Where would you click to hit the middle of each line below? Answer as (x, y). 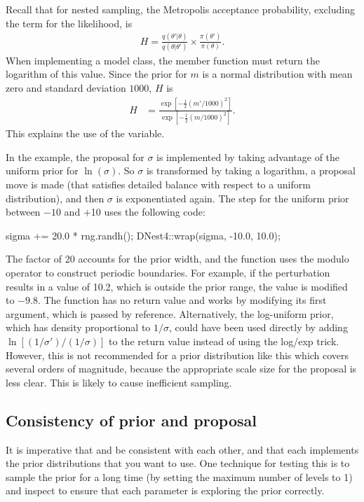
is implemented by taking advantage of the (248, 156)
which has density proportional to (78, 327)
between (23, 212)
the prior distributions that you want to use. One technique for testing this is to (178, 463)
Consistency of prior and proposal (131, 420)
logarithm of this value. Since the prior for (96, 74)
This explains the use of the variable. (85, 133)
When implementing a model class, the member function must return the (163, 60)
